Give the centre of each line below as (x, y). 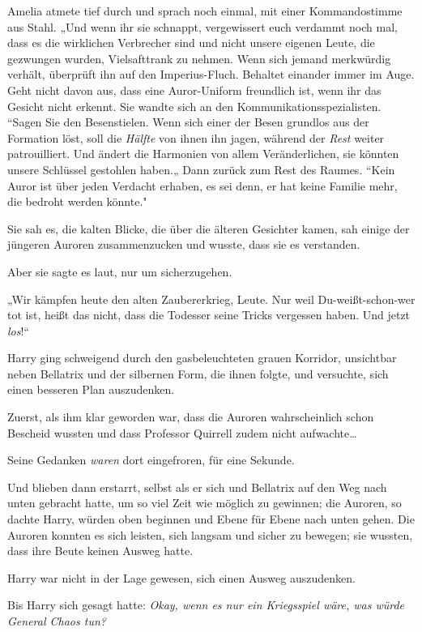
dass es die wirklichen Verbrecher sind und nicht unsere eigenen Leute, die (191, 43)
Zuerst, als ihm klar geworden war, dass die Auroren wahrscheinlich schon (191, 417)
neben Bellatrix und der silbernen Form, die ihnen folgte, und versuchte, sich (198, 373)
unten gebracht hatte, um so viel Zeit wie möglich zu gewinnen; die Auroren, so (205, 503)
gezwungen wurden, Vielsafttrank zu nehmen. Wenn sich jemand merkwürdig (199, 58)
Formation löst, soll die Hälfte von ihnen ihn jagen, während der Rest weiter (196, 137)
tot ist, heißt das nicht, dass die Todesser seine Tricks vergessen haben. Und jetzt (209, 315)
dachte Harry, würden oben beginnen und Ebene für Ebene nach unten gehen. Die (211, 519)
